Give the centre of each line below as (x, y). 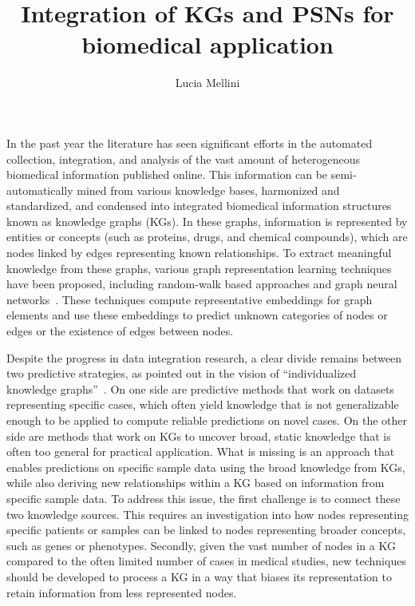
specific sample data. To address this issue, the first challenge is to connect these (204, 498)
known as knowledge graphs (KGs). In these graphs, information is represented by (207, 221)
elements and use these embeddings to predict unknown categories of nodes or (197, 315)
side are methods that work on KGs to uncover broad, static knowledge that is (199, 436)
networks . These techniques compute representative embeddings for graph (190, 299)
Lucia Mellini (207, 83)
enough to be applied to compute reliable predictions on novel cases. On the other (207, 420)
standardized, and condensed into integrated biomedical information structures (199, 206)
